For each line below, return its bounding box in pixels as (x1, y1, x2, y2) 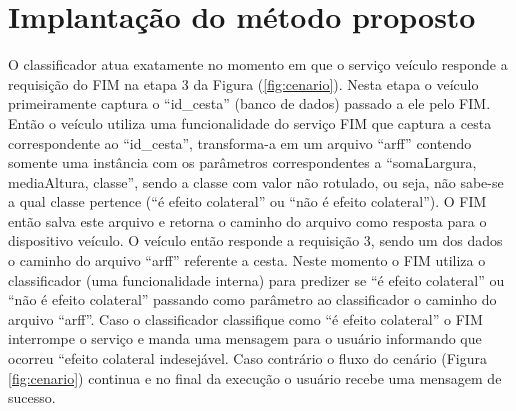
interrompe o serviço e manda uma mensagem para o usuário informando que (8, 328, 482, 349)
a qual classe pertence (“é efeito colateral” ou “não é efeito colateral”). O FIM (8, 191, 487, 212)
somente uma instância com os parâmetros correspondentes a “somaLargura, (8, 152, 477, 173)
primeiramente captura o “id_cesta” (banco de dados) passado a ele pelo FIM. (8, 93, 491, 114)
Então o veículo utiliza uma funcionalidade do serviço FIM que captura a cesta (8, 112, 492, 133)
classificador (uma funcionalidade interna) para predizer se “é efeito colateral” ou (8, 269, 505, 290)
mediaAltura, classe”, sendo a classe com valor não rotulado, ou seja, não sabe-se (8, 171, 504, 192)
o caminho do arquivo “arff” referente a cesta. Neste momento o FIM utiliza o (8, 250, 486, 271)
